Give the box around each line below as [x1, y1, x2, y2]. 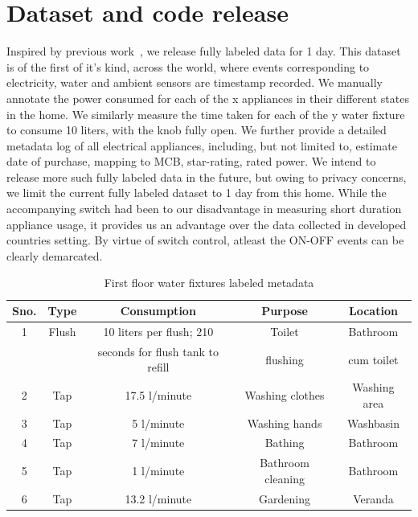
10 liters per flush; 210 [103, 322, 214, 339]
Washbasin [346, 414, 400, 431]
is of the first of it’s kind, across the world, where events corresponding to [6, 58, 370, 75]
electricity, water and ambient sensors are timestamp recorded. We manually [6, 74, 383, 91]
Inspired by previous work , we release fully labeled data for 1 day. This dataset [6, 43, 401, 59]
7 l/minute [132, 434, 185, 451]
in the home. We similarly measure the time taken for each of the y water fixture [6, 105, 405, 122]
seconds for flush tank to [97, 343, 219, 359]
